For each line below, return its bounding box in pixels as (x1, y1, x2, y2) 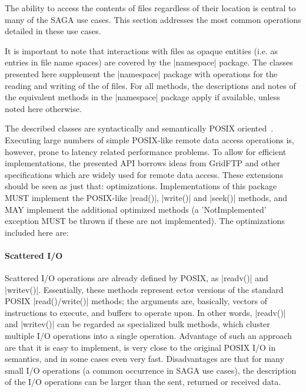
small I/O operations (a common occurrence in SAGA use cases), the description (5, 364, 297, 376)
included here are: (5, 226, 69, 238)
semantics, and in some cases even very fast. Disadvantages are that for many (5, 353, 284, 365)
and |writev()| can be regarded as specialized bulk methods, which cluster (5, 318, 270, 330)
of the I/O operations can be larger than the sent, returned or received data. (5, 375, 281, 388)
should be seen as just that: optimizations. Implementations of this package (5, 180, 277, 192)
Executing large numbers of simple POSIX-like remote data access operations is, (5, 133, 294, 146)
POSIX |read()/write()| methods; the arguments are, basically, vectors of (5, 295, 267, 307)
